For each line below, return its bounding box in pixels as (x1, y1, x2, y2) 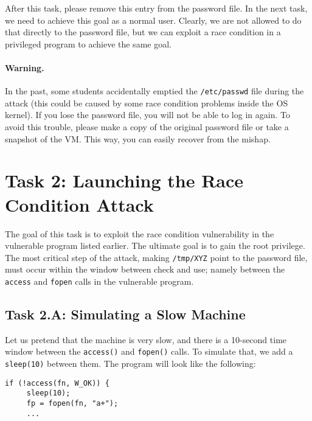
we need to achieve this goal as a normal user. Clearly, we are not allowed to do (5, 13, 302, 26)
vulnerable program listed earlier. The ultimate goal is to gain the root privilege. (5, 239, 305, 252)
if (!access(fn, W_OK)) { (5, 378, 109, 388)
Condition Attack (5, 192, 154, 217)
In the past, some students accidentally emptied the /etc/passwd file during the (5, 85, 304, 97)
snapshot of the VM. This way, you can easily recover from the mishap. (5, 132, 271, 145)
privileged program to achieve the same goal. (5, 37, 172, 50)
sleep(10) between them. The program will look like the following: (5, 357, 256, 370)
